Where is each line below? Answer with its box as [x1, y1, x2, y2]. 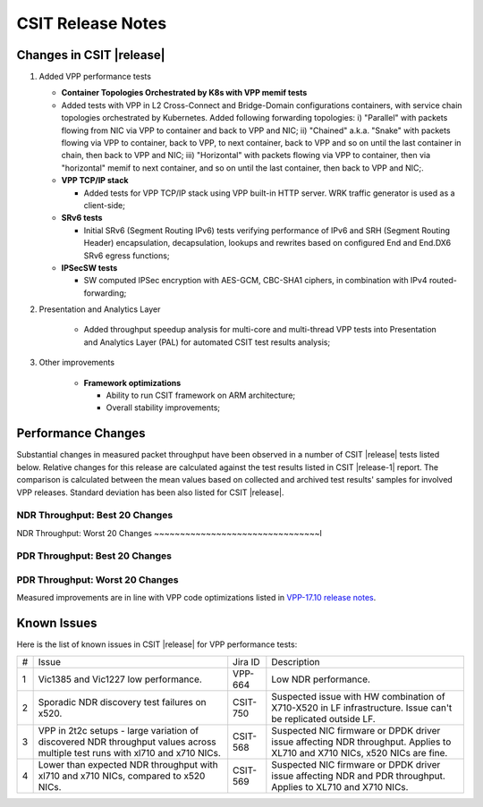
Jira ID [233, 655, 260, 668]
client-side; [83, 199, 125, 210]
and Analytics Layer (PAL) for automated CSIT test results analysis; [83, 336, 331, 348]
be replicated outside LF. [271, 712, 376, 725]
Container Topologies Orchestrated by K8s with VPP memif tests [61, 88, 308, 98]
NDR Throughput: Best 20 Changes [16, 509, 174, 522]
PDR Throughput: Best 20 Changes [16, 550, 172, 562]
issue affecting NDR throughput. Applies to [271, 736, 452, 748]
